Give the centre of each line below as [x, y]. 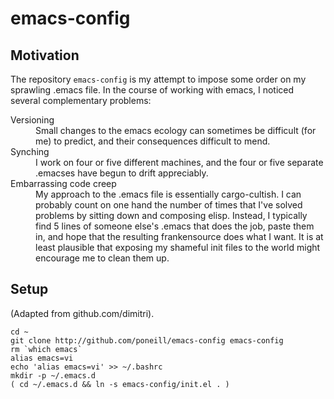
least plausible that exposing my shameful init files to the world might [178, 247]
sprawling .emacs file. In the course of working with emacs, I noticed [152, 90]
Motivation [45, 55]
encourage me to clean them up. [102, 258]
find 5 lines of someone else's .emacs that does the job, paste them [175, 226]
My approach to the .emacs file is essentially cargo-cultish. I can [168, 194]
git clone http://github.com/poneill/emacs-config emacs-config [147, 340]
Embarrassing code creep [63, 183]
